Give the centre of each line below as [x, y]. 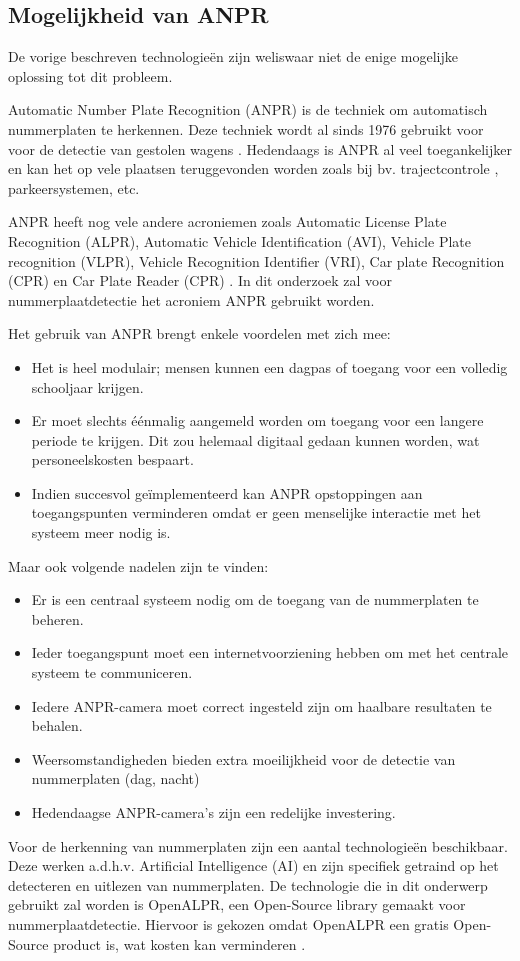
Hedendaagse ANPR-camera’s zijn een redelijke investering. [213, 812]
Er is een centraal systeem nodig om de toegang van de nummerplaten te [255, 599]
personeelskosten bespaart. [112, 459]
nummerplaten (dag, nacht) [115, 778]
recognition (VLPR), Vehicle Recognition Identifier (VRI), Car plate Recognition [256, 260]
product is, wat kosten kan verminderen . [179, 943]
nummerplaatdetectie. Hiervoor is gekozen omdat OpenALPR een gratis [228, 923]
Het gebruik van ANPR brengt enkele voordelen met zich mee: [199, 333]
